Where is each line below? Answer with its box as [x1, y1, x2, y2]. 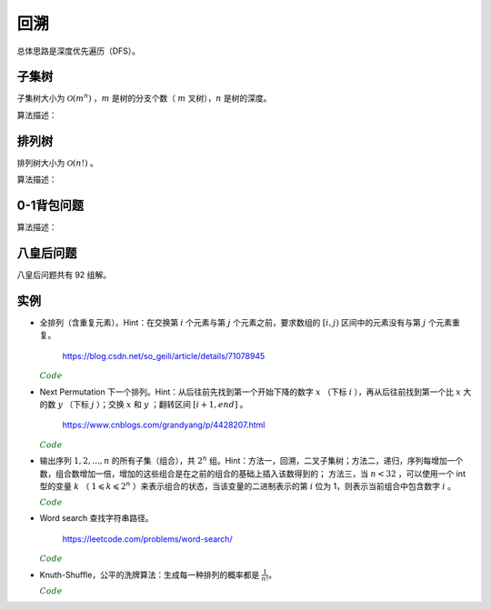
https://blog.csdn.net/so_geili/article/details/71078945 [62, 350, 266, 361]
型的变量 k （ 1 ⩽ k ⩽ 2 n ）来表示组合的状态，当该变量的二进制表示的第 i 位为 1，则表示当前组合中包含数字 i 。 [39, 480, 456, 492]
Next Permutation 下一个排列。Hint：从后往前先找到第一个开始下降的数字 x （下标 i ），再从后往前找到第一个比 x [39, 386, 461, 397]
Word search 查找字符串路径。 [39, 513, 154, 524]
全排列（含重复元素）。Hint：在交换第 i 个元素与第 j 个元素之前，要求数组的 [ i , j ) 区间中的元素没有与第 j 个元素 [39, 316, 453, 327]
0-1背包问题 [16, 197, 85, 213]
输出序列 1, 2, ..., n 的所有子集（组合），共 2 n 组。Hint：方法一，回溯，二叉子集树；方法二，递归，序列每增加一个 [39, 455, 464, 466]
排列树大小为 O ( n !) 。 [16, 157, 99, 168]
